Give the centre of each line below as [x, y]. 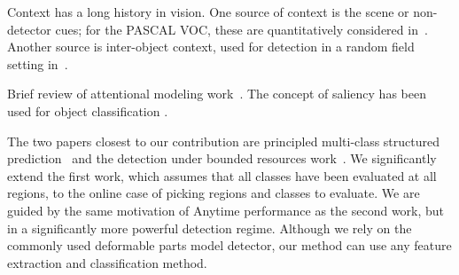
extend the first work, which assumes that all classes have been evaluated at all [222, 175]
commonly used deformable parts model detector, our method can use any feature [229, 245]
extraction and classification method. [107, 262]
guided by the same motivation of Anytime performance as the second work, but [226, 210]
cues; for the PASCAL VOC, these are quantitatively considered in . [241, 29]
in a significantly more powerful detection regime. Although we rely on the [210, 228]
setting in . [38, 63]
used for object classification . [88, 110]
